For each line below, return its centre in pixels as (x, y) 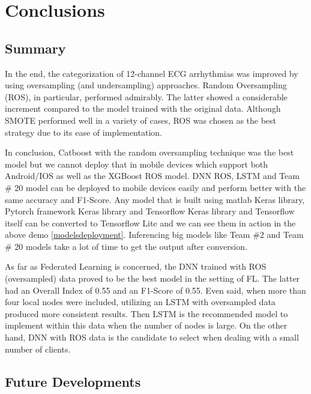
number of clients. (38, 349)
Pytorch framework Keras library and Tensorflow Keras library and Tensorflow (150, 211)
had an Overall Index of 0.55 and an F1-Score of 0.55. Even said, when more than (155, 290)
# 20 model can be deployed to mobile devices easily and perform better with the (155, 187)
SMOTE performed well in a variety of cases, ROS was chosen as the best (141, 120)
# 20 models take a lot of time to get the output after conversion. (126, 246)
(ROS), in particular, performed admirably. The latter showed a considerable (146, 96)
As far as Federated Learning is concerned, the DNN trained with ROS (136, 266)
